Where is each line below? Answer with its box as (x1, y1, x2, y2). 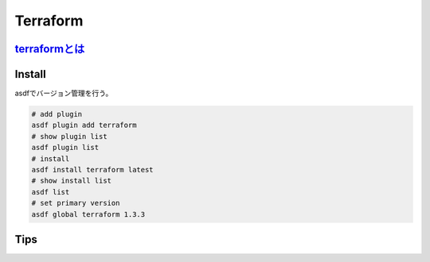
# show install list (31, 176, 111, 186)
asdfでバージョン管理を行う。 (14, 88, 113, 98)
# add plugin (31, 110, 83, 119)
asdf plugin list (31, 143, 100, 152)
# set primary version (31, 198, 120, 208)
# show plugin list (31, 132, 107, 141)
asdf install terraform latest (31, 165, 154, 175)
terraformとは (14, 42, 85, 56)
